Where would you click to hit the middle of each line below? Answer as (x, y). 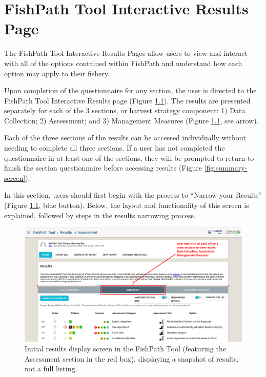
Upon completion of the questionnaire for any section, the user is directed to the (130, 90)
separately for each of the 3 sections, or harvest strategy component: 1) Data (125, 110)
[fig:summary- (226, 168)
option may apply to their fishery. (57, 73)
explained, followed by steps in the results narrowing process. (100, 215)
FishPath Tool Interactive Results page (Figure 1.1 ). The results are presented (127, 100)
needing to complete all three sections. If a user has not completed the (115, 148)
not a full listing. (51, 369)
